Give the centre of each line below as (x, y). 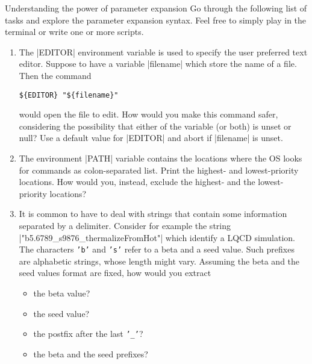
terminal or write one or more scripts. (74, 32)
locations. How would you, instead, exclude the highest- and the (137, 182)
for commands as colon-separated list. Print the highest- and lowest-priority (159, 170)
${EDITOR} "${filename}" (69, 95)
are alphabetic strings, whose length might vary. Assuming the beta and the (159, 261)
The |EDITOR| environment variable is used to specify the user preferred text (163, 52)
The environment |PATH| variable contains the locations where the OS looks (161, 158)
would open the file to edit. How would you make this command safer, (148, 114)
